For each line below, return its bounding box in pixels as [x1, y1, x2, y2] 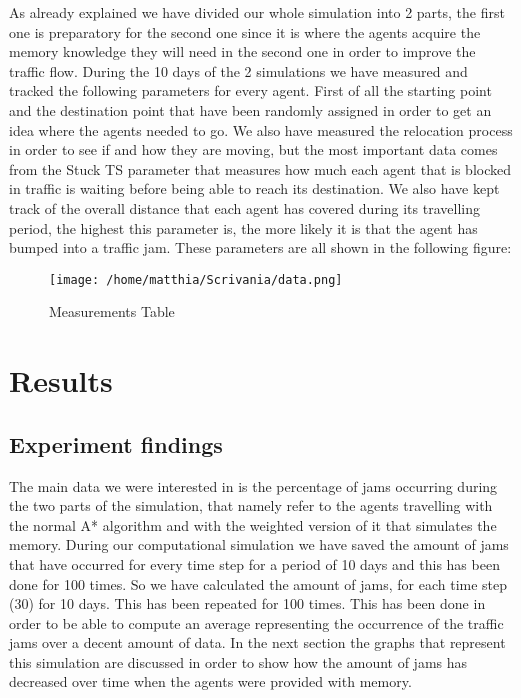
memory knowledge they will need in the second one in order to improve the [9, 41, 476, 62]
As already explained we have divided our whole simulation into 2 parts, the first [9, 2, 505, 22]
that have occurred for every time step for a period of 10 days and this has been [9, 553, 500, 574]
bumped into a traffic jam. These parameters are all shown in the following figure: [9, 237, 512, 258]
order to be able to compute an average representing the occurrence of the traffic [9, 612, 504, 633]
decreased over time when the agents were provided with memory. [9, 671, 412, 692]
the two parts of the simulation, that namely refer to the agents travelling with [9, 495, 493, 516]
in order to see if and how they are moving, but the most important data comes [9, 139, 498, 160]
